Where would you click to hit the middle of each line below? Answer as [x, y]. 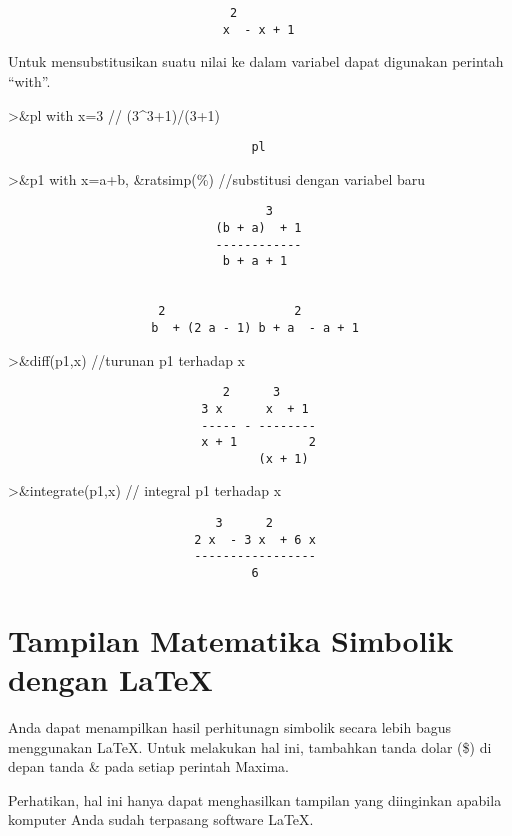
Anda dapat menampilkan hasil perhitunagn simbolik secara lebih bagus [230, 727]
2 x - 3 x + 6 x [255, 539]
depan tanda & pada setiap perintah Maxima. [148, 766]
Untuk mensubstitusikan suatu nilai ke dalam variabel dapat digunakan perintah [256, 61]
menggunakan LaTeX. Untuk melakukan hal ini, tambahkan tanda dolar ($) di [250, 746]
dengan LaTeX [110, 679]
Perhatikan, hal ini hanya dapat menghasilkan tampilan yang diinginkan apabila [255, 799]
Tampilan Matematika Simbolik [231, 639]
